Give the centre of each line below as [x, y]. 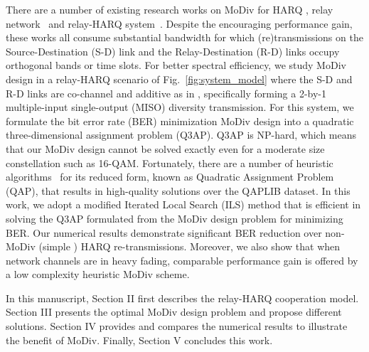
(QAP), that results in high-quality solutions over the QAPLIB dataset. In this [178, 190]
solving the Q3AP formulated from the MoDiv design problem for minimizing [175, 218]
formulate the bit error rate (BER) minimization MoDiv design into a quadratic [180, 121]
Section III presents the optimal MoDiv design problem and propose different [174, 312]
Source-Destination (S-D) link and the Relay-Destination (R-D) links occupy [173, 51]
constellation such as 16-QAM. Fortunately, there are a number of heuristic [170, 162]
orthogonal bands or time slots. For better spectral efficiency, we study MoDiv [176, 65]
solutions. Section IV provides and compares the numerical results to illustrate [177, 326]
